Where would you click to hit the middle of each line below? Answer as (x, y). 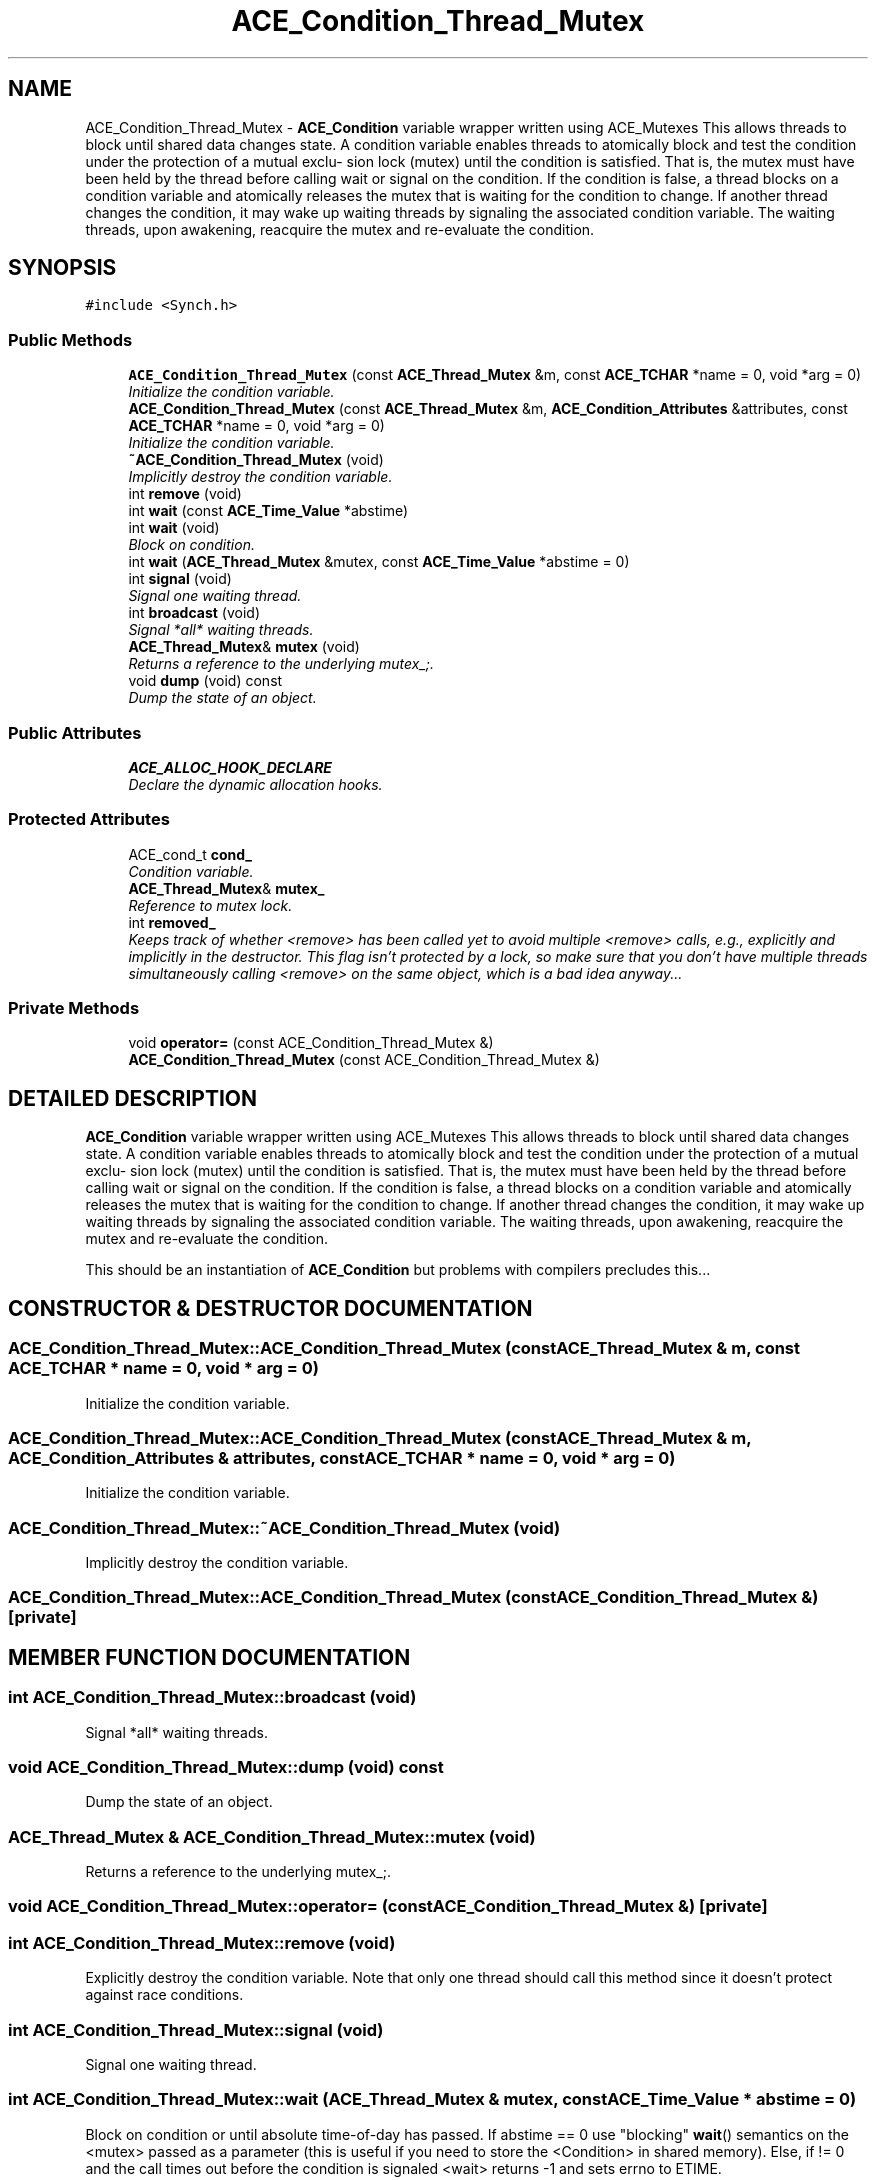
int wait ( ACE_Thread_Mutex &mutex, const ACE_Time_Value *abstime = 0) (379, 562)
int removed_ (172, 922)
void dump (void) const (205, 681)
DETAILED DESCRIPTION (133, 1098)
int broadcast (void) (194, 613)
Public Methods (70, 339)
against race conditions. (164, 1995)
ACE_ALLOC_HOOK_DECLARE (230, 767)
